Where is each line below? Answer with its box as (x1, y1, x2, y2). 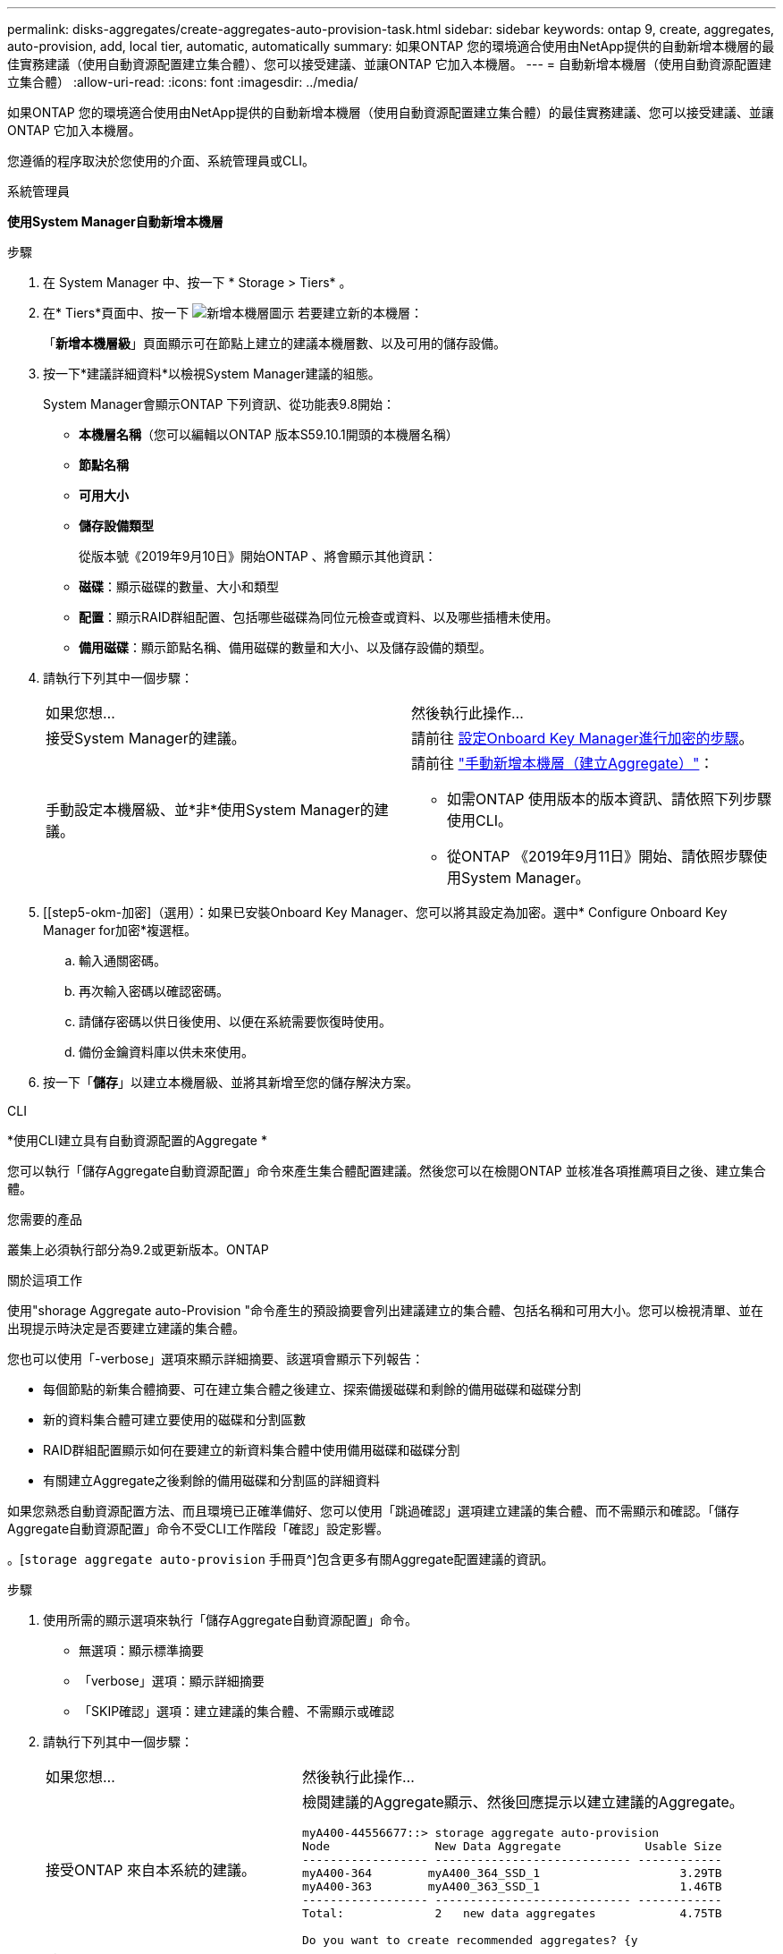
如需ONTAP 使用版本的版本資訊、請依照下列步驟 (447, 790, 772, 808)
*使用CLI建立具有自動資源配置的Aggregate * (7, 1133, 267, 1148)
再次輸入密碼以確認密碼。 (79, 983, 229, 998)
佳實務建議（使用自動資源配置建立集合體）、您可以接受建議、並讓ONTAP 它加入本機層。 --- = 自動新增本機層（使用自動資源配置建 (7, 56, 772, 72)
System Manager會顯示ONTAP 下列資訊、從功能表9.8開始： (43, 396, 396, 412)
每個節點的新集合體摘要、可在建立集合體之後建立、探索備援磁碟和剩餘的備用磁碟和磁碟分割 (43, 1381, 581, 1397)
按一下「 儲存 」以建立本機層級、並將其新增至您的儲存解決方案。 (43, 1075, 418, 1090)
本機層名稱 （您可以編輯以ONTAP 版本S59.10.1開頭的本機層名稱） (79, 427, 459, 442)
